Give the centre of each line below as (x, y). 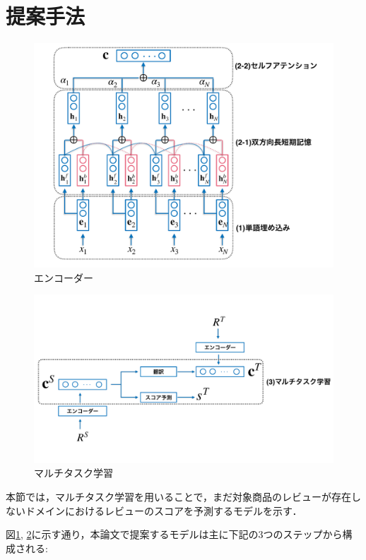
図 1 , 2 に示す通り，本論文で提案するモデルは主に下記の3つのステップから (174, 534)
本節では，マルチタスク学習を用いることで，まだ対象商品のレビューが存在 (179, 496)
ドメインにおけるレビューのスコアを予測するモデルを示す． (164, 510)
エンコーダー (64, 277)
